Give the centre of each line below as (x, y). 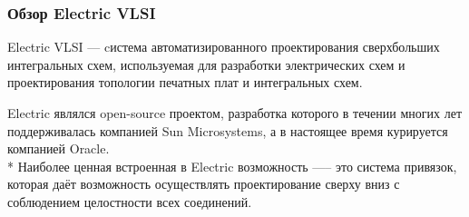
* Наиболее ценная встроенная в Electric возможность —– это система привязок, (232, 166)
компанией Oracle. (59, 148)
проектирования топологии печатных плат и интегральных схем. (185, 82)
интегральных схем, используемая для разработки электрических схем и (206, 64)
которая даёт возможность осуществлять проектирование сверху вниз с (204, 184)
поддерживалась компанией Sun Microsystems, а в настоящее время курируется (228, 130)
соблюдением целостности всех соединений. (130, 201)
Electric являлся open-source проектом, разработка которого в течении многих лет (235, 113)
